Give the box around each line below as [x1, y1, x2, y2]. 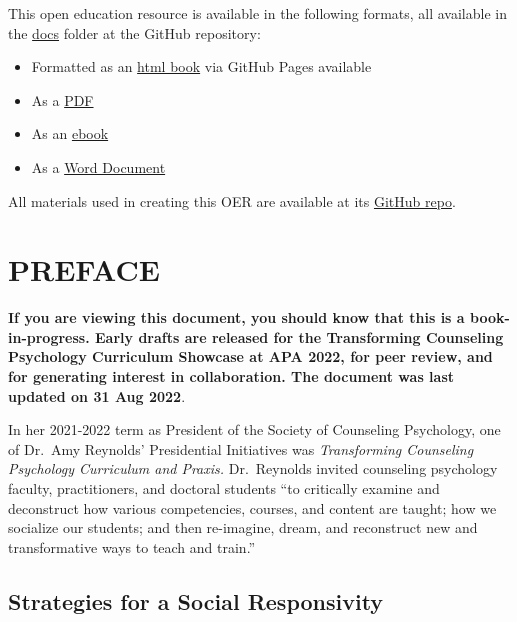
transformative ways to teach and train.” [8, 536, 256, 557]
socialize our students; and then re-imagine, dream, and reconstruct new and [8, 517, 478, 538]
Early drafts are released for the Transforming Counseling [95, 326, 504, 347]
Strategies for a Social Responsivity [8, 585, 384, 616]
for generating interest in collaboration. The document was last [8, 366, 455, 387]
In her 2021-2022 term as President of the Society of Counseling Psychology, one [8, 419, 501, 440]
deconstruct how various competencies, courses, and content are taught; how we [8, 497, 497, 518]
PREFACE [8, 249, 160, 290]
